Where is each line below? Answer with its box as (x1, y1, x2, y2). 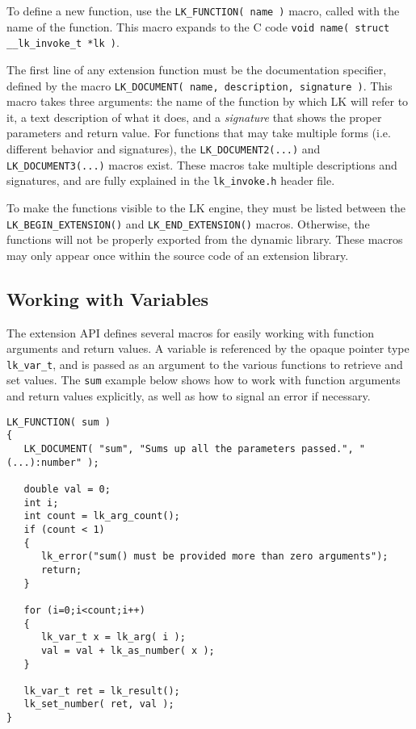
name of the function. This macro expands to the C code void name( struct (6, 18, 390, 35)
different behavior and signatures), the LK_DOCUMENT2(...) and (6, 140, 321, 157)
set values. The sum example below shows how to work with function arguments (6, 371, 401, 388)
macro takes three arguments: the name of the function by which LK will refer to (6, 93, 409, 110)
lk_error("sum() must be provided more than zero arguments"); (40, 551, 389, 563)
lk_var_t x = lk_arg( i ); (40, 631, 186, 643)
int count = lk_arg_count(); (23, 510, 180, 522)
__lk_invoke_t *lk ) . (6, 34, 120, 51)
